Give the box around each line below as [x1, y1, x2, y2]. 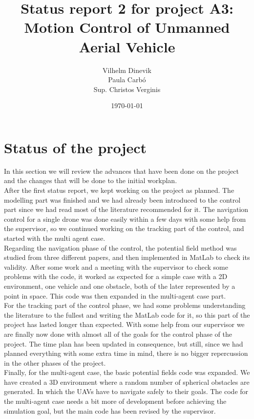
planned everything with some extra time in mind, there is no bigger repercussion [4, 348, 248, 358]
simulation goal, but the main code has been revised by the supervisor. [4, 405, 216, 416]
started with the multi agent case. [4, 233, 106, 243]
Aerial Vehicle [79, 36, 175, 56]
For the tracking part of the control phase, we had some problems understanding [4, 300, 246, 310]
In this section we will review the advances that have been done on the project [4, 165, 239, 176]
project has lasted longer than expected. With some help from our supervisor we [4, 319, 245, 329]
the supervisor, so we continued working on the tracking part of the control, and [4, 223, 244, 233]
